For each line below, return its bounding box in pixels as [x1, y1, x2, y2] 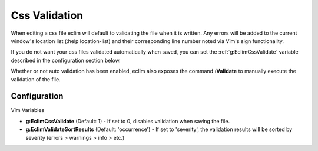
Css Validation [11, 9, 84, 22]
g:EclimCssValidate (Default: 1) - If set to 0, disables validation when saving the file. [25, 117, 230, 124]
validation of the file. [11, 75, 61, 83]
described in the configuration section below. [11, 57, 121, 64]
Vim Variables [11, 107, 45, 114]
